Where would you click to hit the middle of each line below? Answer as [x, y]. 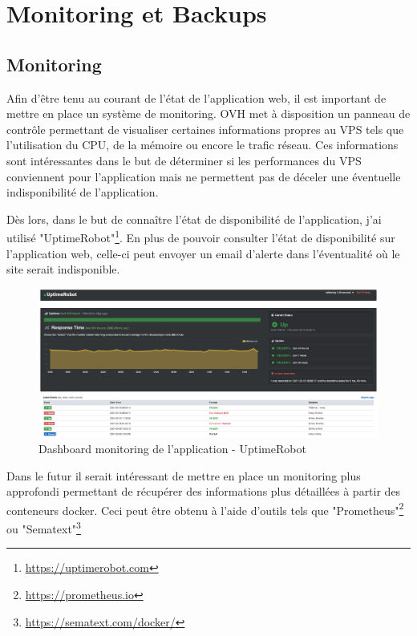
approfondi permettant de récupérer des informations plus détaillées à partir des [204, 491]
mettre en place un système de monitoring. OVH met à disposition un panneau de [208, 113]
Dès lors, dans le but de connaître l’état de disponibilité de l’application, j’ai [194, 219]
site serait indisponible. [63, 269]
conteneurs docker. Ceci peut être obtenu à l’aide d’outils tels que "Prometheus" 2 [205, 508]
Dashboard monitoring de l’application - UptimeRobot [172, 449]
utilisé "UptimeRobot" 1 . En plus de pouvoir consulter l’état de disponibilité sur [201, 236]
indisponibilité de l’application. [83, 192]
